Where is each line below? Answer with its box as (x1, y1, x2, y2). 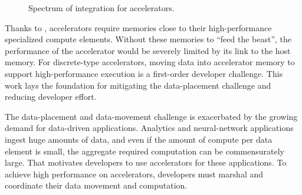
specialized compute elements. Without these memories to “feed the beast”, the (5, 33, 292, 45)
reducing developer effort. (5, 90, 97, 103)
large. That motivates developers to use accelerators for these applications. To (5, 156, 287, 169)
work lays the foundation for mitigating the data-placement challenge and (5, 79, 271, 91)
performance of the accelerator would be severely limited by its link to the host (5, 44, 291, 56)
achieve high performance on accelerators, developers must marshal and (5, 167, 264, 180)
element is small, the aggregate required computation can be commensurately (5, 144, 285, 157)
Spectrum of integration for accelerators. (28, 2, 175, 14)
